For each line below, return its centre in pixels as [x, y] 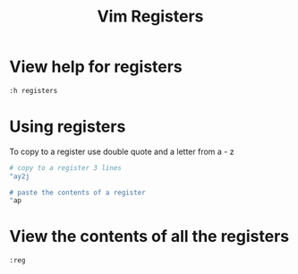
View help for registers [96, 67]
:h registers [34, 90]
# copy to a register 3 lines [66, 167]
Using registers [68, 126]
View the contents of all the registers [149, 237]
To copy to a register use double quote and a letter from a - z [122, 151]
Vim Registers [150, 17]
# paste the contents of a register [77, 193]
